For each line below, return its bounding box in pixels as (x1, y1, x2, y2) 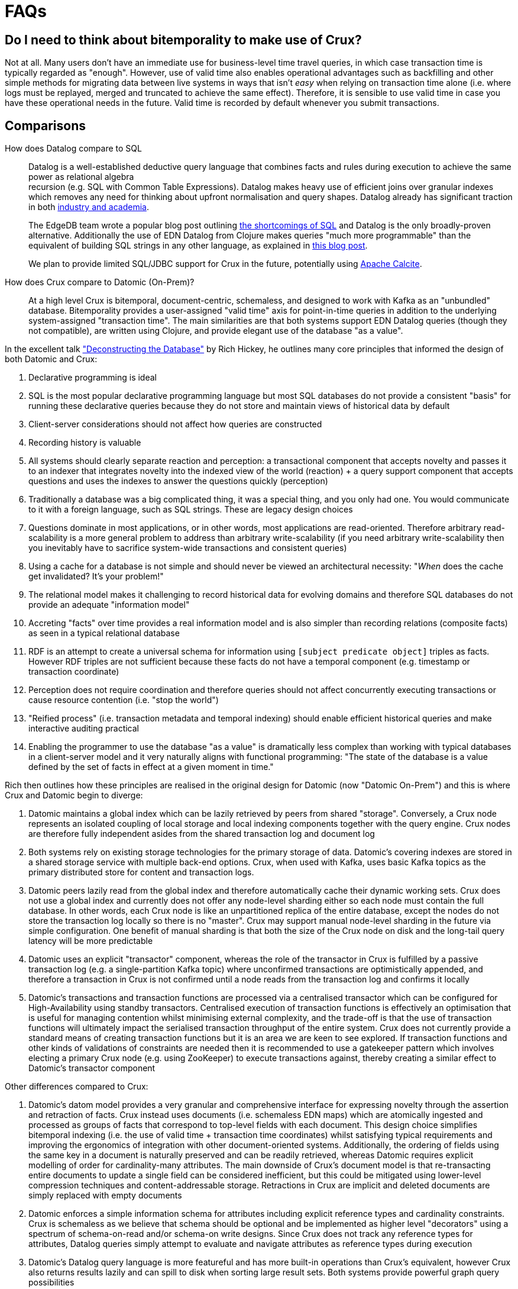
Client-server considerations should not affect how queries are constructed (28, 419, 322, 430)
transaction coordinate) (28, 666, 119, 677)
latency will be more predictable (28, 936, 153, 946)
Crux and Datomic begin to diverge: (5, 790, 143, 801)
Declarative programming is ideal (28, 372, 157, 383)
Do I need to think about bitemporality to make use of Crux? (5, 32, 362, 47)
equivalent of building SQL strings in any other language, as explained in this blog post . (28, 240, 368, 251)
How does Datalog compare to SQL (5, 143, 142, 154)
